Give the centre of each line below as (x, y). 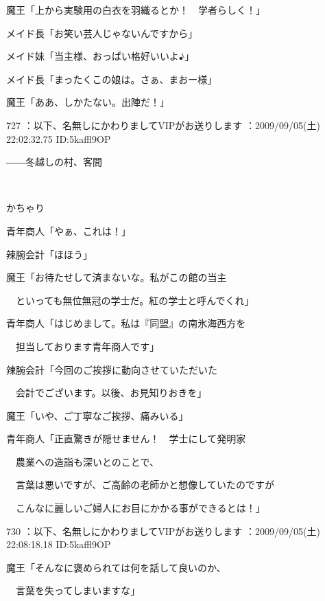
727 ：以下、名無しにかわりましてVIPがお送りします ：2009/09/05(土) (163, 125)
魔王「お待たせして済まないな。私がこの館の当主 (117, 277)
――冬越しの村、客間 (54, 162)
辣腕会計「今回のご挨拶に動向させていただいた (112, 369)
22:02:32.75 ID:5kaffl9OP (59, 138)
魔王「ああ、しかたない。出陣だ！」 (88, 102)
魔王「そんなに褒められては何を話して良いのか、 (116, 567)
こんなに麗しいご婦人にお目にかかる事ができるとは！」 (140, 508)
